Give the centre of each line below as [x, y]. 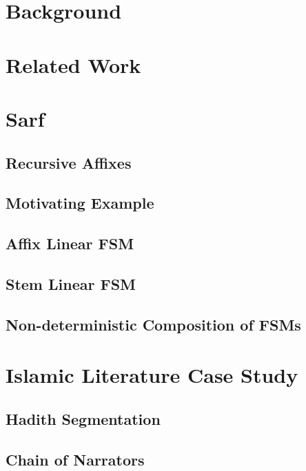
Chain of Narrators [75, 459]
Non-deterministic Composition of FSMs [153, 324]
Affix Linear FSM [70, 243]
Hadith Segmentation [83, 418]
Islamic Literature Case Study [152, 375]
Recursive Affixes [69, 162]
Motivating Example [80, 203]
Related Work [73, 64]
